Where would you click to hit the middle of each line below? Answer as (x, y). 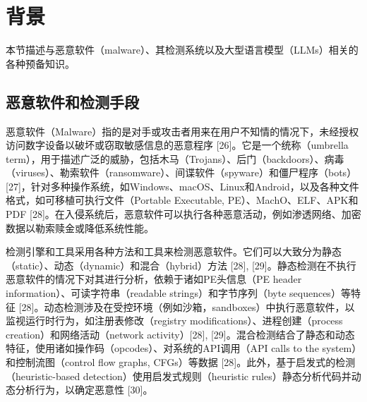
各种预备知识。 (40, 63)
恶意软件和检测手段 (72, 101)
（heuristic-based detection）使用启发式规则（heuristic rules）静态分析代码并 (179, 376)
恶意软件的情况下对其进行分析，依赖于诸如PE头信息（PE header (154, 279)
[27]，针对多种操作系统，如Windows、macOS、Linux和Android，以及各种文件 (182, 186)
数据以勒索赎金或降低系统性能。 (80, 227)
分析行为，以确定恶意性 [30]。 (84, 390)
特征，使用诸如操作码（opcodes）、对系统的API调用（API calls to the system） (181, 348)
